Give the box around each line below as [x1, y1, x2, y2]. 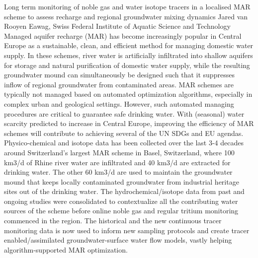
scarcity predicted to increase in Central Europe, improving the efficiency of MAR [4, 118, 254, 129]
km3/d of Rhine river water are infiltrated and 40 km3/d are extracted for [4, 157, 231, 167]
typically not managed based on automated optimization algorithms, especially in [4, 89, 253, 99]
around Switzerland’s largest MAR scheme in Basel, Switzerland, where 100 [4, 147, 235, 157]
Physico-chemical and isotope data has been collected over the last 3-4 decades [4, 137, 244, 148]
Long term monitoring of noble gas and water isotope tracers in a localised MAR [4, 1, 251, 11]
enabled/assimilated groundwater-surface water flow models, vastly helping [4, 235, 232, 245]
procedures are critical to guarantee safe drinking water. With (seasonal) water [4, 108, 245, 119]
